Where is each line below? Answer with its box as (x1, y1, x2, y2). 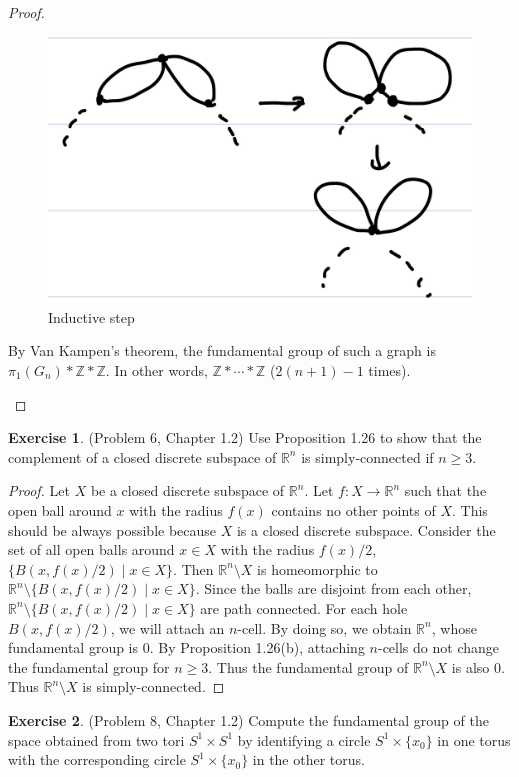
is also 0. (451, 656, 505, 677)
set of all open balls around (8, 539, 175, 560)
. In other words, (105, 360, 208, 381)
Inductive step (48, 306, 135, 327)
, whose (431, 617, 477, 638)
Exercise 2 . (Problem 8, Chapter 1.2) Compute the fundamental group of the (8, 709, 489, 730)
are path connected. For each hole (200, 597, 408, 618)
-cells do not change (377, 637, 499, 658)
